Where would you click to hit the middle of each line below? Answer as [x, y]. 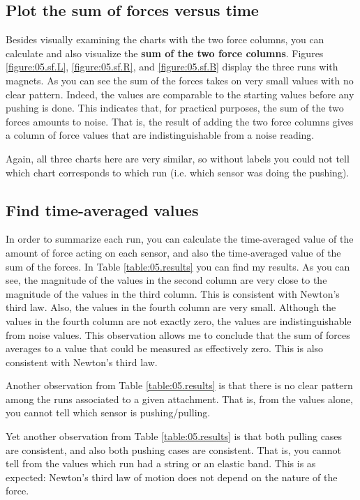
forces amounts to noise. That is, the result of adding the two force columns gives [180, 121]
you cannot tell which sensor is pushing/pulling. [108, 412]
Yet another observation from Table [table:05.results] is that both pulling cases [174, 436]
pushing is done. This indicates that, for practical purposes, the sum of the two [175, 108]
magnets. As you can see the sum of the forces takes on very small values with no [180, 80]
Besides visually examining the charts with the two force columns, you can [165, 39]
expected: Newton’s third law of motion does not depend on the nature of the [172, 477]
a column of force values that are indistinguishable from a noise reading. [160, 135]
